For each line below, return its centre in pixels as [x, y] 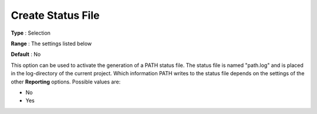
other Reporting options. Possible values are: [66, 82]
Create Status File [55, 15]
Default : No [26, 54]
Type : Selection [31, 33]
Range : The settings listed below [51, 43]
